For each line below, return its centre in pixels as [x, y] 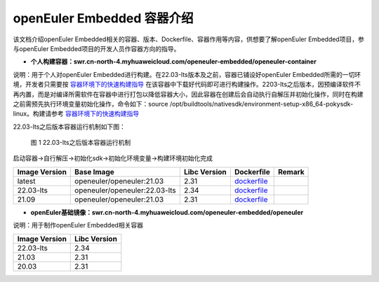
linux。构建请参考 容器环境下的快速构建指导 [76, 114]
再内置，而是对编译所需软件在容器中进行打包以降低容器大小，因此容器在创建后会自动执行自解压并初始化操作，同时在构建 [188, 94]
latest [26, 181]
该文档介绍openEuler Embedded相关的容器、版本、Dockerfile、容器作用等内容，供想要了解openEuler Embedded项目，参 [188, 39]
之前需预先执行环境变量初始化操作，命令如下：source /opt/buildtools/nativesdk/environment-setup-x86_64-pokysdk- [183, 104]
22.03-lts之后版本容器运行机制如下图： [69, 127]
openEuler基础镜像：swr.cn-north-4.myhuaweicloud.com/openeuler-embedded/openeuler [167, 212]
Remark [291, 171]
